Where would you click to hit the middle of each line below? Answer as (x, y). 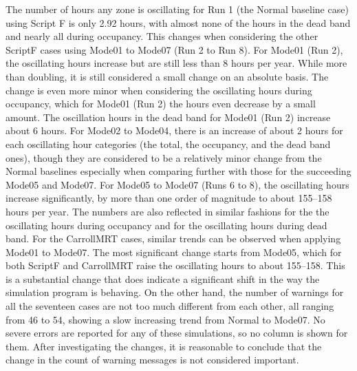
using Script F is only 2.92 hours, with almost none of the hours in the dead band (178, 22)
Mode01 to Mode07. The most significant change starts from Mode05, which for (174, 252)
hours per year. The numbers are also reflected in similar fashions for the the (167, 211)
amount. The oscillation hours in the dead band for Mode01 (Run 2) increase (168, 117)
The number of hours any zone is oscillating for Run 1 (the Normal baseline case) (177, 9)
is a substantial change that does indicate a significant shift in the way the (163, 278)
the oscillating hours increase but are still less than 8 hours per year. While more (176, 63)
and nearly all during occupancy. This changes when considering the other (162, 36)
